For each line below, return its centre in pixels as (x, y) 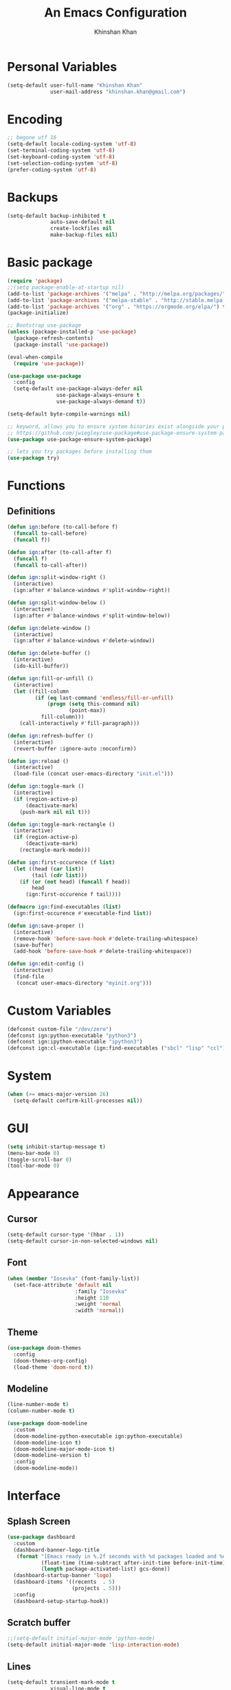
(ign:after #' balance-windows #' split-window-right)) (92, 591)
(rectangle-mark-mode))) (55, 850)
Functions (36, 486)
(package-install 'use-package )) (61, 345)
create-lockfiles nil (81, 229)
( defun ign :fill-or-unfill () (51, 678)
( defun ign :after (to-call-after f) (59, 552)
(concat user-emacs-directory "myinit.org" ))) (84, 983)
